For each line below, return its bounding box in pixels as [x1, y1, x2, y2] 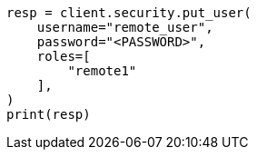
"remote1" [67, 64, 137, 78]
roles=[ [36, 49, 91, 64]
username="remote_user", [36, 20, 213, 34]
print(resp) [6, 107, 91, 122]
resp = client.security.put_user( [6, 5, 252, 20]
